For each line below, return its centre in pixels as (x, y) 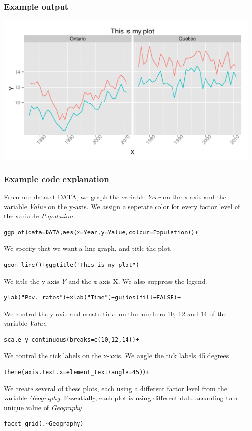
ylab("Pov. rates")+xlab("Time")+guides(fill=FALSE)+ (93, 298)
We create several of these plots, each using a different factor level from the (116, 388)
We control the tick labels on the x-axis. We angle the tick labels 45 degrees (117, 356)
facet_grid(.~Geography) (44, 424)
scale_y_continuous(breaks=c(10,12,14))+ (72, 340)
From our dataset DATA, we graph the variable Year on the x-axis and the (115, 196)
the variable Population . (39, 216)
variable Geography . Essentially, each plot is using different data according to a (121, 398)
